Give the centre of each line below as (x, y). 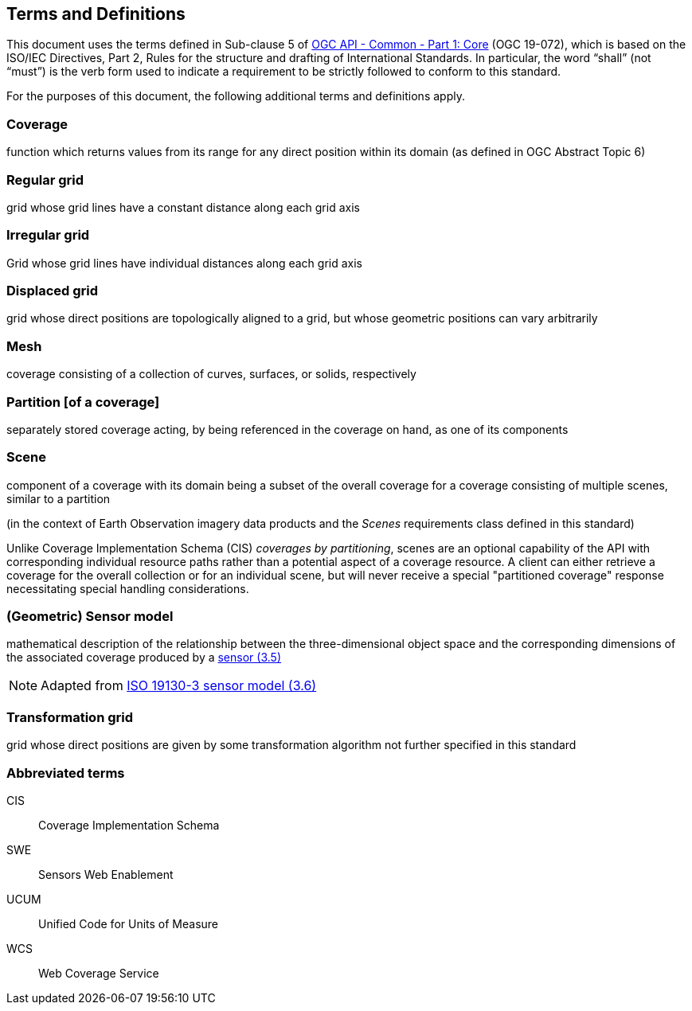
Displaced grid (53, 291)
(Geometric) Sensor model (90, 617)
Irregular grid (48, 235)
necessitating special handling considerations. (128, 588)
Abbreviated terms (66, 773)
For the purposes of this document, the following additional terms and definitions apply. (236, 96)
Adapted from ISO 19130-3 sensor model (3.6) (179, 686)
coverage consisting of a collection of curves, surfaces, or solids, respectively (211, 374)
